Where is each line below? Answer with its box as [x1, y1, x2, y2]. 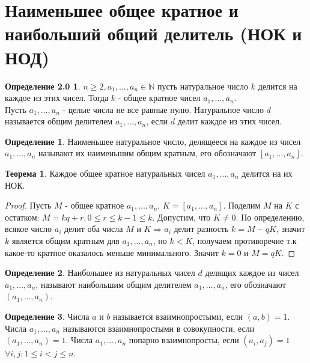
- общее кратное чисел [118, 91, 201, 104]
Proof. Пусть [5, 199, 52, 212]
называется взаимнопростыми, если [113, 310, 243, 322]
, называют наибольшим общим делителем [35, 278, 192, 290]
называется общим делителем [5, 115, 113, 127]
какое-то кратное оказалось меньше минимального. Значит [5, 246, 219, 258]
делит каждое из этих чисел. [177, 115, 282, 127]
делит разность [174, 222, 229, 235]
